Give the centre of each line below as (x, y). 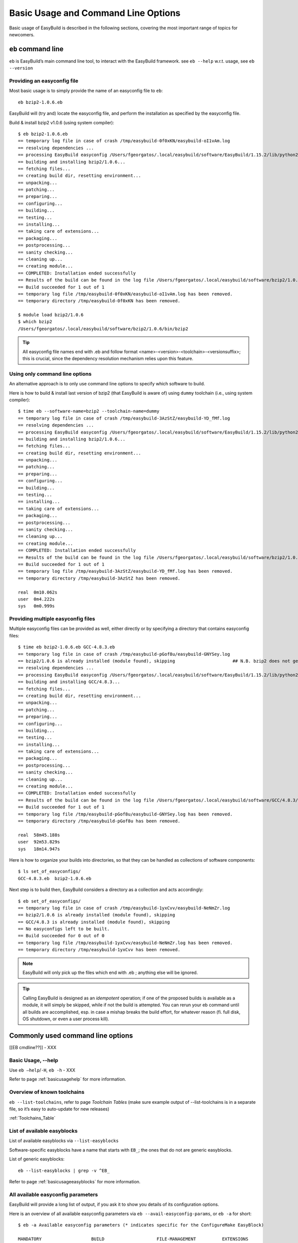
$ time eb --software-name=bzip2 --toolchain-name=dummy (89, 411)
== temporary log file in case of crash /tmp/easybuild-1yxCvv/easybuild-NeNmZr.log (124, 908)
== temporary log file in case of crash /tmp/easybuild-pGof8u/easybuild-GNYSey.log (124, 654)
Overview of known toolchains (47, 1092)
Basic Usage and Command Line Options (95, 13)
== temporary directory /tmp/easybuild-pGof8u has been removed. (99, 821)
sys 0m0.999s (37, 606)
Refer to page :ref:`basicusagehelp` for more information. (68, 1079)
